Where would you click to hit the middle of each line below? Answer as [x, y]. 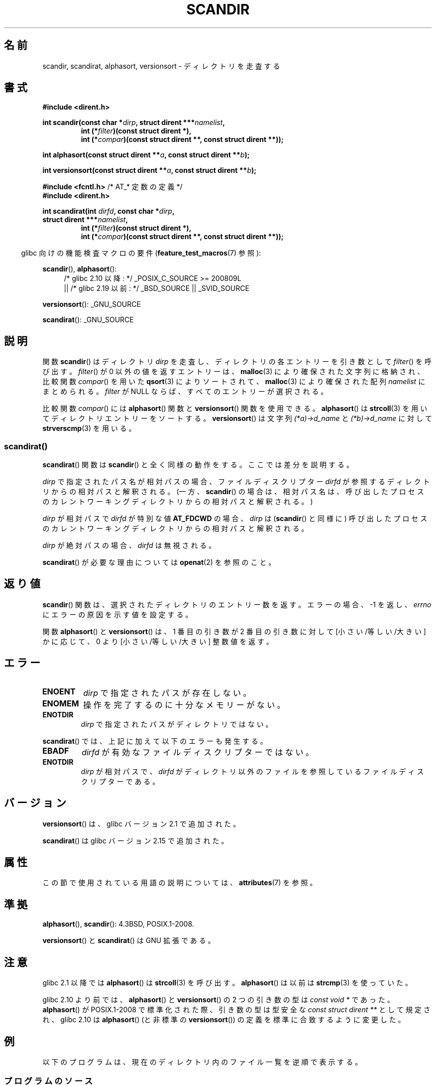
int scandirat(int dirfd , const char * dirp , [109, 211]
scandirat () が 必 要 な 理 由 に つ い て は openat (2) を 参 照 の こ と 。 [159, 562]
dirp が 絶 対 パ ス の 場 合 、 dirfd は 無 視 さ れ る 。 [129, 545]
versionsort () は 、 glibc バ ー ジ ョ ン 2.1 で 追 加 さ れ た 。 [141, 823]
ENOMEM [60, 703]
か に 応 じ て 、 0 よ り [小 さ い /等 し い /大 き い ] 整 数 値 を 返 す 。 [158, 641]
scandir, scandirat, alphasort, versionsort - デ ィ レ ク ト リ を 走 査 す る [161, 66]
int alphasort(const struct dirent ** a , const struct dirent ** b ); [146, 155]
